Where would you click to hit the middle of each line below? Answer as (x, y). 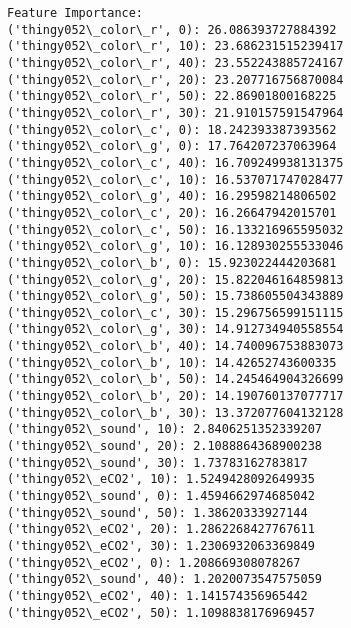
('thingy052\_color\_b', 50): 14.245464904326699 (175, 379)
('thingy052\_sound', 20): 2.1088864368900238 (164, 446)
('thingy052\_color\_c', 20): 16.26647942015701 (172, 212)
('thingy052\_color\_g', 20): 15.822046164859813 (175, 279)
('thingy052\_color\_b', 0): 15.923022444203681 (172, 262)
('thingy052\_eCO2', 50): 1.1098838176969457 (161, 612)
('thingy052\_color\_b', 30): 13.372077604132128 (175, 412)
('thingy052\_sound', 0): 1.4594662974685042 (161, 496)
